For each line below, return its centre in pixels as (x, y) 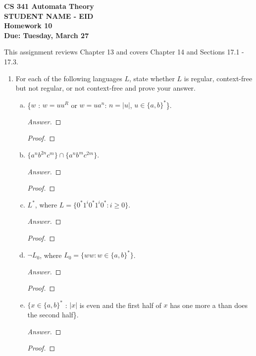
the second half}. (53, 314)
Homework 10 (28, 25)
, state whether (152, 78)
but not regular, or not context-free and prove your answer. (105, 88)
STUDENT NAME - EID (49, 16)
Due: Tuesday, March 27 (47, 35)
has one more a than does (209, 305)
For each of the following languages (69, 78)
